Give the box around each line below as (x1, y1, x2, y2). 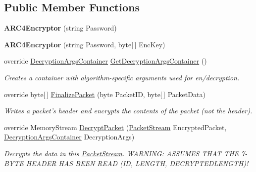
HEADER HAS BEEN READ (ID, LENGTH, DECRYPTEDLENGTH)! (26, 158, 249, 168)
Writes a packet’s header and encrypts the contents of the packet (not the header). (4, 105, 253, 116)
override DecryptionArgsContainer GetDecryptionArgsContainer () (4, 56, 207, 66)
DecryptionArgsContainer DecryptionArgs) (4, 132, 135, 142)
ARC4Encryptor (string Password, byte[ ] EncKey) (4, 39, 165, 49)
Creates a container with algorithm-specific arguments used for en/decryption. (4, 72, 240, 82)
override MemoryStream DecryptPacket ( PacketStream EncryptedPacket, (4, 122, 227, 132)
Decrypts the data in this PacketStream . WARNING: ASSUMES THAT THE (4, 148, 239, 158)
